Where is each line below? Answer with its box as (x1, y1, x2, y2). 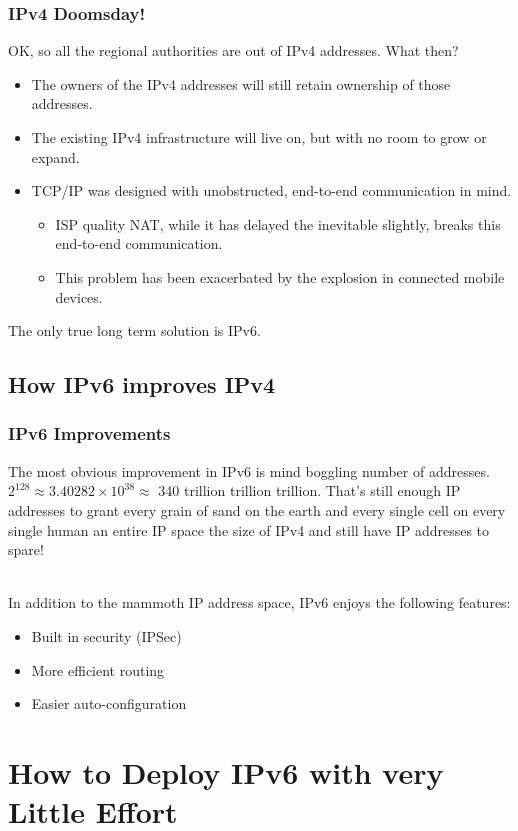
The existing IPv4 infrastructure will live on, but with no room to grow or (31, 127, 487, 147)
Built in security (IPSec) (31, 625, 182, 646)
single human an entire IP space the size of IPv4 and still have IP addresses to (8, 519, 490, 540)
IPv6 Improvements (8, 421, 171, 446)
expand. (31, 146, 80, 167)
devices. (55, 286, 103, 307)
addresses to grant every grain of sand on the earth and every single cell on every (8, 499, 506, 520)
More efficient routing (31, 659, 165, 680)
